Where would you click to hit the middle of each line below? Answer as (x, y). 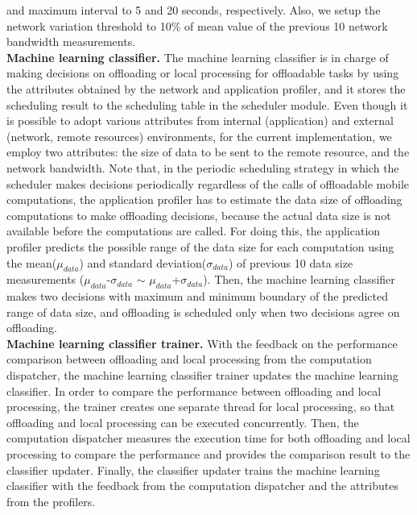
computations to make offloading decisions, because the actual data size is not (199, 215)
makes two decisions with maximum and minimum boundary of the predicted (197, 296)
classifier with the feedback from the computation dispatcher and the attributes (202, 486)
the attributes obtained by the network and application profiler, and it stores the (206, 88)
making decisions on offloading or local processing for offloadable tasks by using (203, 73)
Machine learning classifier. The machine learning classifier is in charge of (198, 57)
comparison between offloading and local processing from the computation (189, 359)
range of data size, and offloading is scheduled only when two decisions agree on (203, 311)
